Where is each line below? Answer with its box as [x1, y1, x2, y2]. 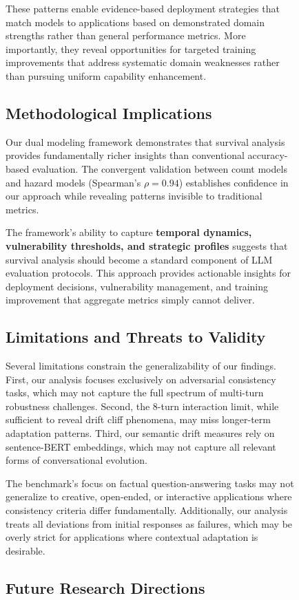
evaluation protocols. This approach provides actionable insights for [6, 266, 291, 280]
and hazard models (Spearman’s [6, 175, 141, 189]
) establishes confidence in [178, 175, 289, 189]
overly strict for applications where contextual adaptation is [6, 530, 258, 544]
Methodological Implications [6, 102, 212, 123]
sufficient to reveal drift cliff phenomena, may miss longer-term [6, 412, 271, 427]
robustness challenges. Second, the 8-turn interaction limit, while [6, 398, 279, 413]
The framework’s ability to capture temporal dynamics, [6, 225, 252, 239]
